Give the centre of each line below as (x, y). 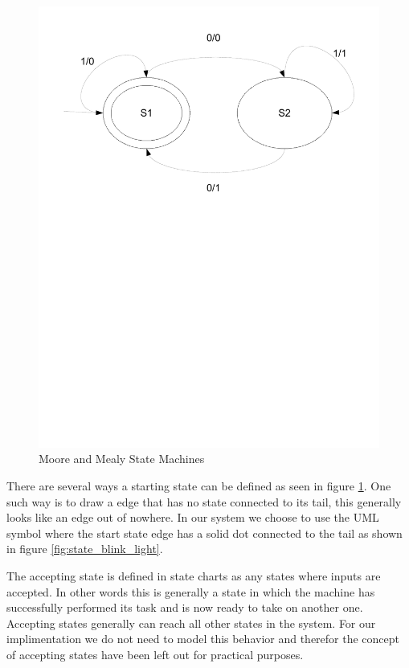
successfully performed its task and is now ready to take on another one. (185, 607)
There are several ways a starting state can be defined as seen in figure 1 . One (199, 486)
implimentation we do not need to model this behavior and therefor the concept (203, 639)
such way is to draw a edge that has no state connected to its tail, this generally (204, 501)
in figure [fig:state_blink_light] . (85, 549)
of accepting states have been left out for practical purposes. (155, 655)
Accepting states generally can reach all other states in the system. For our (191, 623)
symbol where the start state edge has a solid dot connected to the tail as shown (204, 533)
